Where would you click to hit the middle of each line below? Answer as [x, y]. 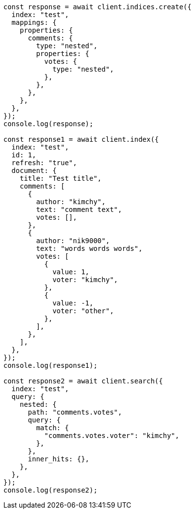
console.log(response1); [50, 365]
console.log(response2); [50, 490]
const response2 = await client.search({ [83, 381]
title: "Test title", [61, 178]
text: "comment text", [79, 209]
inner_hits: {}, [59, 459]
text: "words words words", [89, 248]
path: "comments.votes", [75, 412]
